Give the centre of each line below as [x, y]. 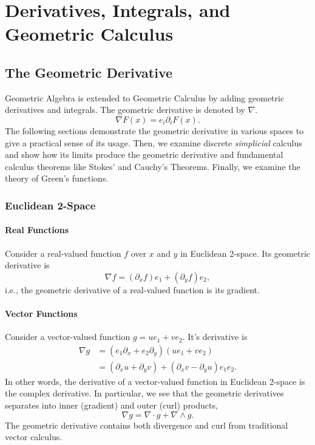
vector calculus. [34, 437]
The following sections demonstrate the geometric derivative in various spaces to [154, 130]
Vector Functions [41, 313]
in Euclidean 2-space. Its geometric [246, 253]
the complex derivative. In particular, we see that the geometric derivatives [144, 393]
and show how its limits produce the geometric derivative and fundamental [144, 155]
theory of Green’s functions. [57, 178]
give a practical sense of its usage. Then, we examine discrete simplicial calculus [154, 142]
